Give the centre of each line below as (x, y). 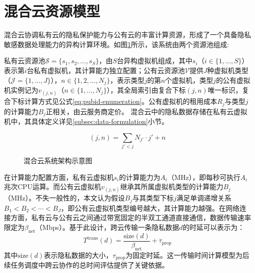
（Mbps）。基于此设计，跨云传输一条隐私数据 (107, 227)
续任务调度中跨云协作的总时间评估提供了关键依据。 (86, 265)
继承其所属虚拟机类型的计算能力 (172, 186)
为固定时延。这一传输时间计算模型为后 (188, 255)
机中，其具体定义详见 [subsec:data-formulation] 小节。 (86, 121)
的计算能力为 (140, 177)
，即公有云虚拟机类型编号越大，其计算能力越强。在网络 (150, 208)
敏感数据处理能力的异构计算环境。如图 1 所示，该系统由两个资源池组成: (116, 44)
